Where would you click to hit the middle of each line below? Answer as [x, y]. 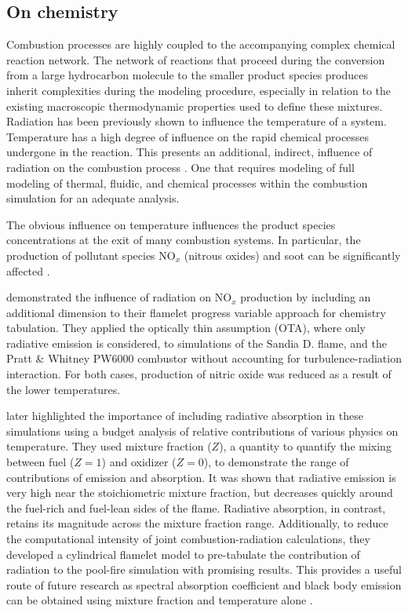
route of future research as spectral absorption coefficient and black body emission [204, 584]
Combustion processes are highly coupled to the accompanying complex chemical [201, 44]
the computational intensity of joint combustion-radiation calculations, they [188, 539]
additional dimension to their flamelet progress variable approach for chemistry [196, 312]
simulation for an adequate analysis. [93, 198]
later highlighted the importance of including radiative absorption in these [185, 416]
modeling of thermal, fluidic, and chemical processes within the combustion [187, 182]
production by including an [306, 297]
